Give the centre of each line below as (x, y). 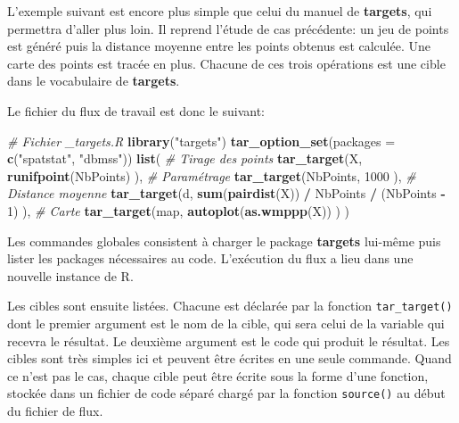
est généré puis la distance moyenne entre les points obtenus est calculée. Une (219, 46)
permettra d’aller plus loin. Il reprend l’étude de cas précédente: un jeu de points (228, 28)
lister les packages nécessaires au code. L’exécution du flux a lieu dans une (210, 258)
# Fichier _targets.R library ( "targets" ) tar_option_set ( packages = (201, 141)
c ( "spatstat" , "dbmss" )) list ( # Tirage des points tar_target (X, (185, 158)
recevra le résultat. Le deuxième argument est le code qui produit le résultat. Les (229, 340)
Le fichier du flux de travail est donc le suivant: (136, 110)
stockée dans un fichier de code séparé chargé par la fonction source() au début (226, 393)
